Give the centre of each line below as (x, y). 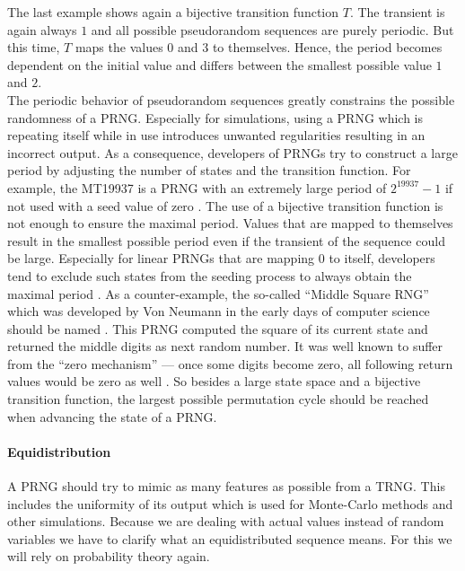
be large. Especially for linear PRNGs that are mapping (161, 258)
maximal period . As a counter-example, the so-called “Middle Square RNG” (218, 293)
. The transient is (397, 12)
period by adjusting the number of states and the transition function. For (209, 170)
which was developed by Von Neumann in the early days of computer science (219, 311)
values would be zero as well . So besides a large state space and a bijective (214, 381)
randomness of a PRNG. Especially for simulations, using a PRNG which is (215, 117)
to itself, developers (382, 258)
